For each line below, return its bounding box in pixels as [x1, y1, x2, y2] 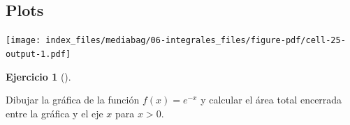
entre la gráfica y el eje [6, 106, 103, 120]
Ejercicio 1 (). [6, 69, 71, 83]
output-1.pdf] [6, 49, 71, 59]
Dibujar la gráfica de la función [6, 92, 140, 107]
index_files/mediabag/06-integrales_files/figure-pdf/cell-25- [45, 35, 346, 46]
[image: [6, 35, 41, 46]
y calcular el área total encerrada [200, 92, 342, 107]
